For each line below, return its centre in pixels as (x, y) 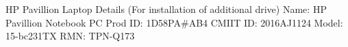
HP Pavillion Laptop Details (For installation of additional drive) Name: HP (166, 9)
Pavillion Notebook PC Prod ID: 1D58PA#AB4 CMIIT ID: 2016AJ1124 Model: (174, 22)
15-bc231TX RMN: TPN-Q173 (70, 36)
